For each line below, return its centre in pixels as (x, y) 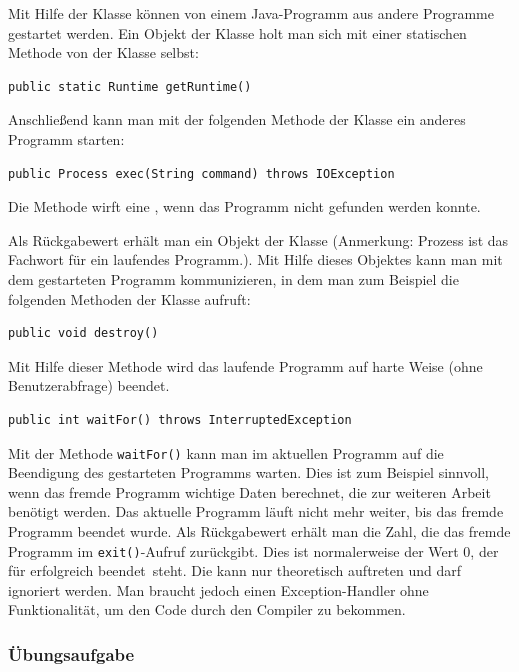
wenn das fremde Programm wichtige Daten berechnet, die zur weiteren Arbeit (249, 491)
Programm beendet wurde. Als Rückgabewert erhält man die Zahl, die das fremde (259, 530)
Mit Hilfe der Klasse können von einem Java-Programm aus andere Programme (251, 13)
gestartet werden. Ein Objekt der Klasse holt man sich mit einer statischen (237, 32)
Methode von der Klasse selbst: (103, 52)
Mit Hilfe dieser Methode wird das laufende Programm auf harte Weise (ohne (245, 365)
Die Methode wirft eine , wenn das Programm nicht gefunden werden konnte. (244, 206)
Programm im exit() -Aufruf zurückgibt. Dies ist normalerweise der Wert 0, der (253, 550)
